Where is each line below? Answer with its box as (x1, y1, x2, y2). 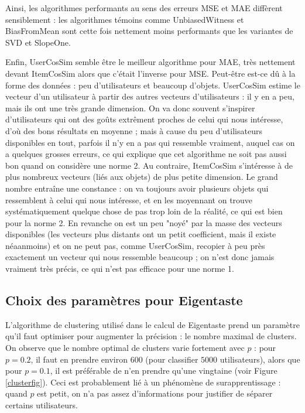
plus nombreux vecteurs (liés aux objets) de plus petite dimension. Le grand (5, 170, 278, 183)
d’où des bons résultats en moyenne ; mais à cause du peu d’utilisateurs (5, 124, 262, 136)
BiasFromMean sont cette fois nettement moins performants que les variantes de (5, 25, 293, 37)
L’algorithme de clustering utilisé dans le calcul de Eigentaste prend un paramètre (5, 318, 300, 330)
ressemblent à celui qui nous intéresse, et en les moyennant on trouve (5, 193, 253, 206)
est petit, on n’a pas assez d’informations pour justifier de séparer (37, 387, 273, 400)
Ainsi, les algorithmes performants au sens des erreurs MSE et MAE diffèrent (5, 2, 283, 13)
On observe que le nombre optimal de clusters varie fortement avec (5, 342, 245, 354)
